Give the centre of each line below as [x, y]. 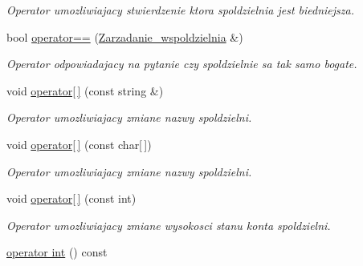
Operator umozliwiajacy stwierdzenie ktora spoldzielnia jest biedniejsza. [181, 10]
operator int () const [57, 252]
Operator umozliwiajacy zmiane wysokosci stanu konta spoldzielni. [169, 225]
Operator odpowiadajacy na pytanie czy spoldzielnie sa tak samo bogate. [182, 64]
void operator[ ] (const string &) [85, 90]
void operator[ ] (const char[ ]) [79, 144]
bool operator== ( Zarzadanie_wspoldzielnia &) [125, 36]
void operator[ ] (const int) [71, 198]
